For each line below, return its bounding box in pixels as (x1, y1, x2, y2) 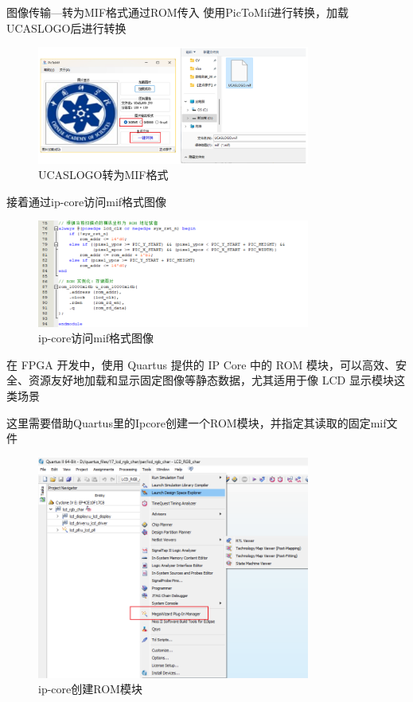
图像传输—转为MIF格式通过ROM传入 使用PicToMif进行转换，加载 (6, 4, 349, 20)
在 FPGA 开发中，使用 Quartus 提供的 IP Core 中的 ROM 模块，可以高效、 (6, 356, 396, 372)
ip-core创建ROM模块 (38, 681, 142, 697)
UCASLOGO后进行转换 (6, 19, 127, 36)
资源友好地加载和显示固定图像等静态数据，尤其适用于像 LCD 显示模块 (28, 372, 394, 388)
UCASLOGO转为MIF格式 (38, 166, 169, 183)
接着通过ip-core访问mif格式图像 (6, 193, 167, 209)
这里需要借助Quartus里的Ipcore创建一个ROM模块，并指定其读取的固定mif (6, 414, 387, 431)
